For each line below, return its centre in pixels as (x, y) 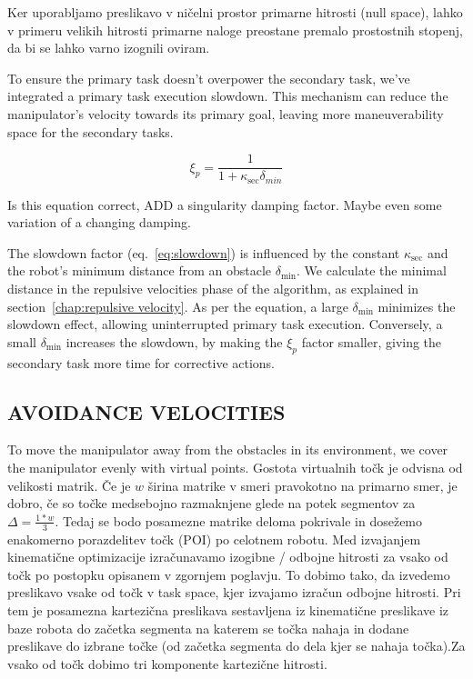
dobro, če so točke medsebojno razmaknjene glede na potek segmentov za (211, 503)
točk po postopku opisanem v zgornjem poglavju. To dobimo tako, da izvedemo (229, 574)
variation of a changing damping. (99, 222)
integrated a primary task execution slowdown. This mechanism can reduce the (228, 96)
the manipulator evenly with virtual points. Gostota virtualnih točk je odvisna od (235, 468)
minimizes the (417, 306)
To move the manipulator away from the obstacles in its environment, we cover (228, 449)
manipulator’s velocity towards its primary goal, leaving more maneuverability (226, 113)
